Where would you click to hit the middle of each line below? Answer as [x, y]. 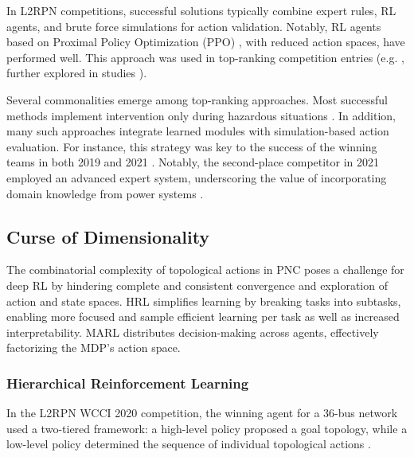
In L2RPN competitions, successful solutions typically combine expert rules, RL [201, 10]
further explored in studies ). [77, 73]
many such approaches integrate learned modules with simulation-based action [198, 131]
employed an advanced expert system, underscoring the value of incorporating [197, 177]
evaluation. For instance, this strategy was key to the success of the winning [192, 146]
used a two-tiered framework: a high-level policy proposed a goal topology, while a [207, 428]
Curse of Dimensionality [108, 236]
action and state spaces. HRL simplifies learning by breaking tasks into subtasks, [204, 301]
